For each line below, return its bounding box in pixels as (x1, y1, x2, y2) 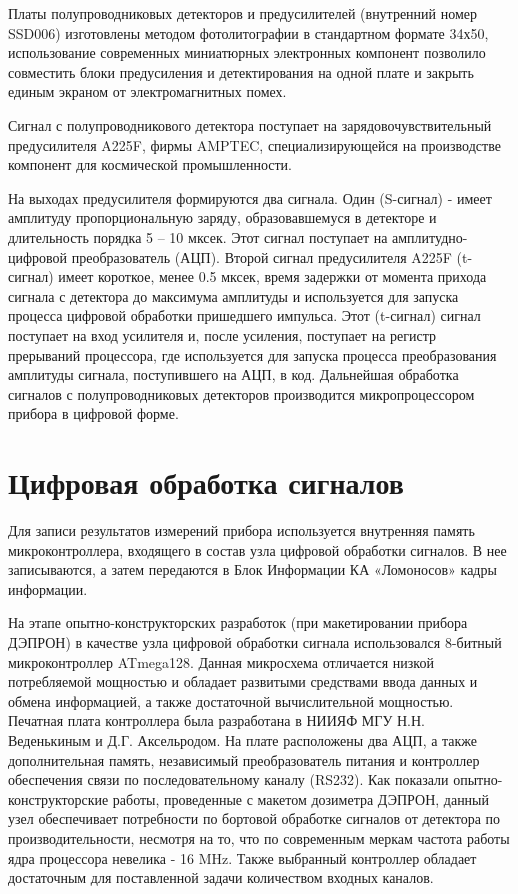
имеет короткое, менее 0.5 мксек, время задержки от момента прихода (58, 266, 487, 287)
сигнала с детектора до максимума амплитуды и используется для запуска (8, 285, 459, 306)
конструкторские (8, 788, 109, 809)
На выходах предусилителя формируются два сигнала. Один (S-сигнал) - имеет (8, 187, 492, 208)
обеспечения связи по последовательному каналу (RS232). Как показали (8, 769, 449, 790)
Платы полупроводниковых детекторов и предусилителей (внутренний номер (8, 3, 478, 23)
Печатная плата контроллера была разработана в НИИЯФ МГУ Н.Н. (8, 710, 425, 731)
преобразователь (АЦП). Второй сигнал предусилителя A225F (71, 246, 452, 267)
